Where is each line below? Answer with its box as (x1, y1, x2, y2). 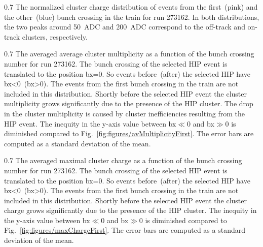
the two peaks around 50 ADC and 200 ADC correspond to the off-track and (4, 21, 245, 32)
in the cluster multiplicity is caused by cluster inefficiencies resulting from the (4, 108, 245, 118)
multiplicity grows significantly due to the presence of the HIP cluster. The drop (4, 98, 253, 109)
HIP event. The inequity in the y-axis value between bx (4, 118, 176, 129)
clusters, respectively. (22, 31, 88, 42)
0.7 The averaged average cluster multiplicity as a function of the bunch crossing (4, 48, 254, 59)
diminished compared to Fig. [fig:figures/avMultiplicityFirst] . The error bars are (4, 128, 254, 139)
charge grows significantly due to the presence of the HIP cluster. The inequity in (4, 205, 257, 215)
